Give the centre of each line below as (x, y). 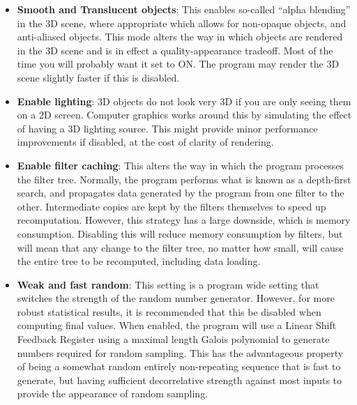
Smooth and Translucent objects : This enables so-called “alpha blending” (184, 9)
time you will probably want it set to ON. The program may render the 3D (178, 64)
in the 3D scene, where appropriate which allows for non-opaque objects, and (182, 23)
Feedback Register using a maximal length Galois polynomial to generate (173, 339)
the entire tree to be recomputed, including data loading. (139, 261)
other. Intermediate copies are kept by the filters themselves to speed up (172, 206)
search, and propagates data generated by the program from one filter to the (181, 193)
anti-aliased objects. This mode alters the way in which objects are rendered (180, 37)
